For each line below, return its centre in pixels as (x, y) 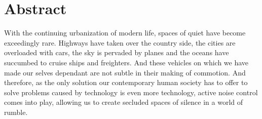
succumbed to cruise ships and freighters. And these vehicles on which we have (126, 62)
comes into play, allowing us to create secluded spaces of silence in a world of (124, 102)
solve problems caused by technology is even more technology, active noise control (131, 92)
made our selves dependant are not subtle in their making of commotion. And (125, 72)
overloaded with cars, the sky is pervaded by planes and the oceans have (117, 52)
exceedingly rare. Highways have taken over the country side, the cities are (120, 42)
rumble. (16, 112)
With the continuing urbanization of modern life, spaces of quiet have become (125, 33)
